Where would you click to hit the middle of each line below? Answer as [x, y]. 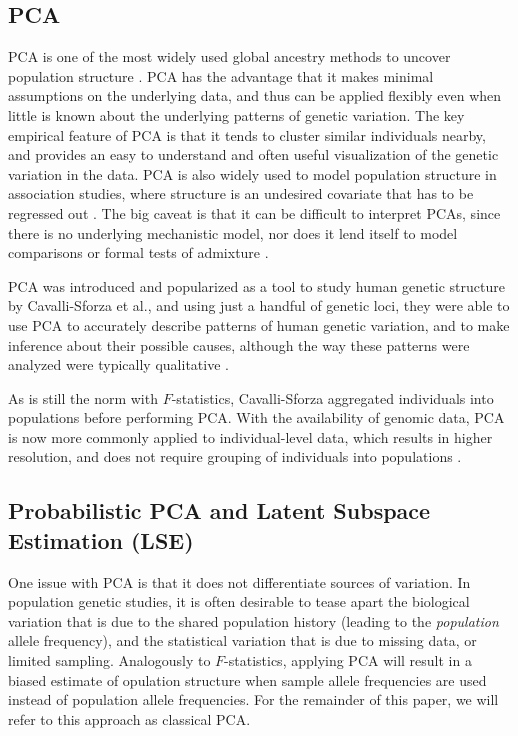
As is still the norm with [83, 397]
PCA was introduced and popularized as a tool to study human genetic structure [256, 285]
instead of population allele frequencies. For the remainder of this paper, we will [253, 699]
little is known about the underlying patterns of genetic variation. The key [236, 114]
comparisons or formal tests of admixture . [138, 252]
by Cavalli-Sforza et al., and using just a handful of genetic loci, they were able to [259, 305]
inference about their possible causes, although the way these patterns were [239, 344]
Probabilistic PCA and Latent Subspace [219, 510]
